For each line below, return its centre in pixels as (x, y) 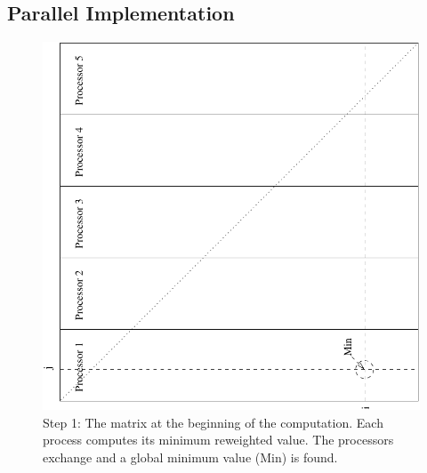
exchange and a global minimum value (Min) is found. (190, 457)
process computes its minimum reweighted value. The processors (218, 440)
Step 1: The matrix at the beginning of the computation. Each (213, 422)
